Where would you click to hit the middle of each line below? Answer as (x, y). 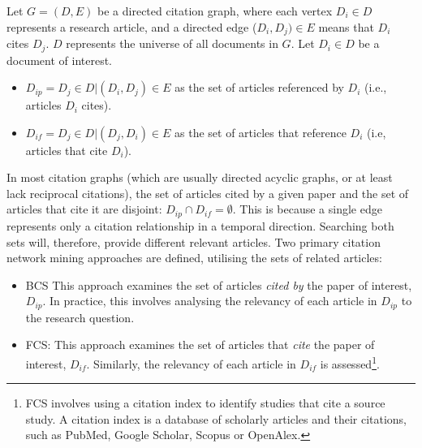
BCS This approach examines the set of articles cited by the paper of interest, (219, 284)
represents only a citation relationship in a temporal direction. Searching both (200, 225)
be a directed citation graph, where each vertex (215, 11)
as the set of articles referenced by (259, 87)
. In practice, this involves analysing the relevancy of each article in (210, 301)
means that (346, 26)
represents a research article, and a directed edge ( (132, 26)
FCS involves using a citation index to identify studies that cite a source (205, 403)
